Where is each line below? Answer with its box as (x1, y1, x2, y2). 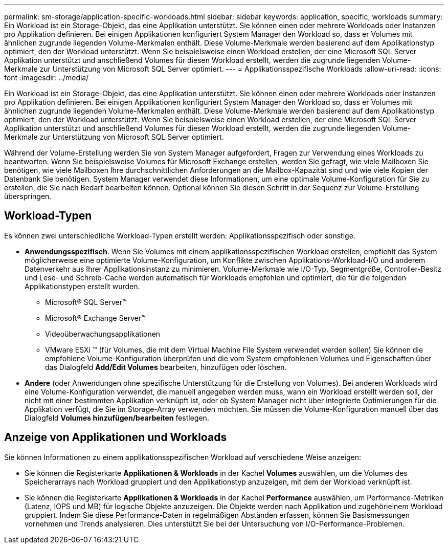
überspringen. (4, 192, 52, 201)
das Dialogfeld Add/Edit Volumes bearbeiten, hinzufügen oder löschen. (45, 362, 287, 371)
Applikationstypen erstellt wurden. (25, 281, 140, 291)
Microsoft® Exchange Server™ (45, 313, 146, 322)
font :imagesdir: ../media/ (4, 73, 89, 82)
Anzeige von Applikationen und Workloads (4, 431, 227, 444)
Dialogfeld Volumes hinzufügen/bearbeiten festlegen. (25, 413, 209, 422)
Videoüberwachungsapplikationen (45, 329, 161, 338)
